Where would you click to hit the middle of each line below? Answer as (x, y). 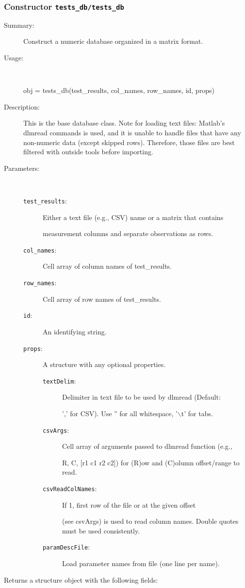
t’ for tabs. (197, 413)
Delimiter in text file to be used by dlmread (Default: (141, 397)
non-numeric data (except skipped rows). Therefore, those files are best (129, 142)
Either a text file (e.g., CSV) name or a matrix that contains (133, 217)
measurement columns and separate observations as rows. (128, 233)
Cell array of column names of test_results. (107, 266)
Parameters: (22, 168)
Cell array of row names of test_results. (102, 299)
